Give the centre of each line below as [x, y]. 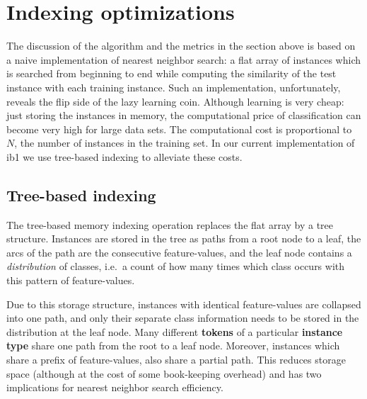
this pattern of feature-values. [71, 280]
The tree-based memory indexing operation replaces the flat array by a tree [170, 224]
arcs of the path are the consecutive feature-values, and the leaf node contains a [179, 252]
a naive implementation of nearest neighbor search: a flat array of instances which [183, 59]
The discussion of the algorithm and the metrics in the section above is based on [181, 46]
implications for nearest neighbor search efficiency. [115, 387]
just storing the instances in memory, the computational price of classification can [184, 115]
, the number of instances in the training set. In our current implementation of [185, 143]
